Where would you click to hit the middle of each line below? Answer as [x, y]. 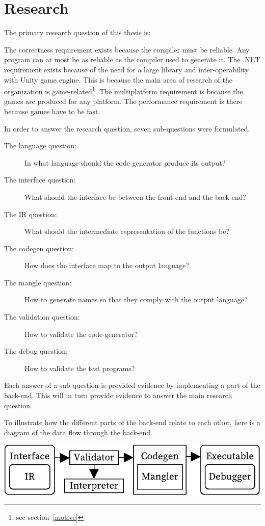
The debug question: [36, 351]
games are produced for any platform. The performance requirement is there [123, 101]
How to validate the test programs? [80, 368]
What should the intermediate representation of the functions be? [127, 231]
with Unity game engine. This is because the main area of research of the [118, 79]
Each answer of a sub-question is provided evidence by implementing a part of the [132, 385]
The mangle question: [38, 282]
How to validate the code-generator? [81, 334]
